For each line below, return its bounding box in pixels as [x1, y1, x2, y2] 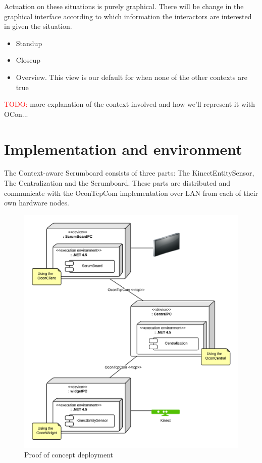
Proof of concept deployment [24, 449, 114, 460]
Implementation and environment [4, 138, 242, 159]
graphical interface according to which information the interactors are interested [4, 11, 252, 21]
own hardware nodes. [4, 197, 69, 208]
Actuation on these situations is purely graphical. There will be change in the [4, 1, 244, 11]
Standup [16, 37, 42, 48]
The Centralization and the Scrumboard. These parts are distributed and [4, 178, 231, 188]
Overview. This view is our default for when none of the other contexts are [16, 71, 247, 82]
